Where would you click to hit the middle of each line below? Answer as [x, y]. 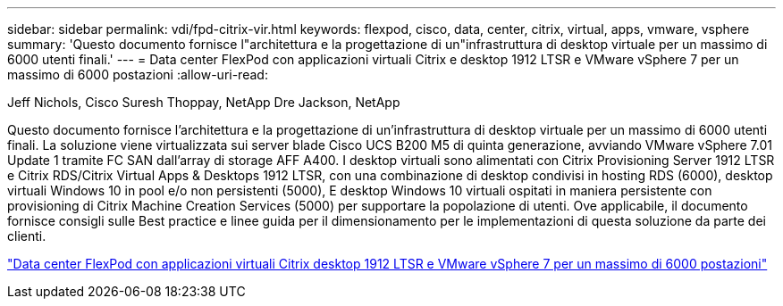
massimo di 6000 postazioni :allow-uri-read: [138, 74]
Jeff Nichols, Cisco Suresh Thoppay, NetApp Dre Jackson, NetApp [204, 102]
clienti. [27, 236]
